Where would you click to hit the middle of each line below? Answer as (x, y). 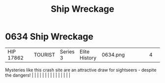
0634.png (113, 55)
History (88, 57)
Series (67, 52)
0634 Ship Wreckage (49, 37)
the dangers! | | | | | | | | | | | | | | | (38, 75)
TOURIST (44, 55)
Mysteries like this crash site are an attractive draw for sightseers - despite (81, 70)
